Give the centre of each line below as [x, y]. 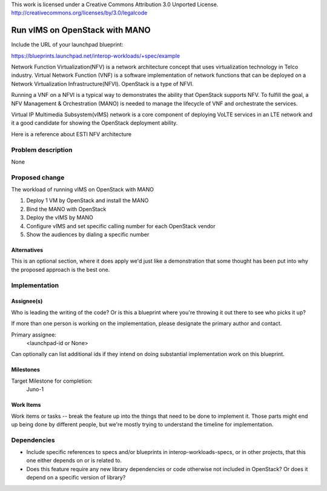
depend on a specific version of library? [76, 478]
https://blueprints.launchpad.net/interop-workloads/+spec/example [96, 56]
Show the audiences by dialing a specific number [88, 235]
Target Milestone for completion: [52, 381]
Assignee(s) [27, 301]
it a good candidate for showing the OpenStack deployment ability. [94, 123]
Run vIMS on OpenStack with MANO [81, 30]
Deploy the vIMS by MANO [60, 217]
